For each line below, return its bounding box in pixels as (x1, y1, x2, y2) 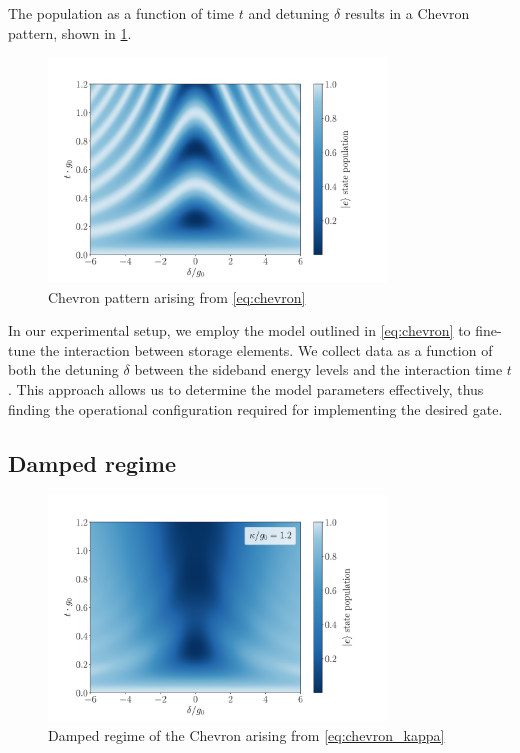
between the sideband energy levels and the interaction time (134, 359, 503, 380)
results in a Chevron (344, 3, 470, 23)
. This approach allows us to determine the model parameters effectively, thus (8, 379, 484, 400)
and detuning (248, 3, 330, 23)
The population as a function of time (8, 3, 235, 23)
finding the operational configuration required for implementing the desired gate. (8, 398, 503, 419)
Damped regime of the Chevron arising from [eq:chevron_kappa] (48, 724, 445, 745)
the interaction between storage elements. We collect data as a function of (39, 339, 493, 360)
